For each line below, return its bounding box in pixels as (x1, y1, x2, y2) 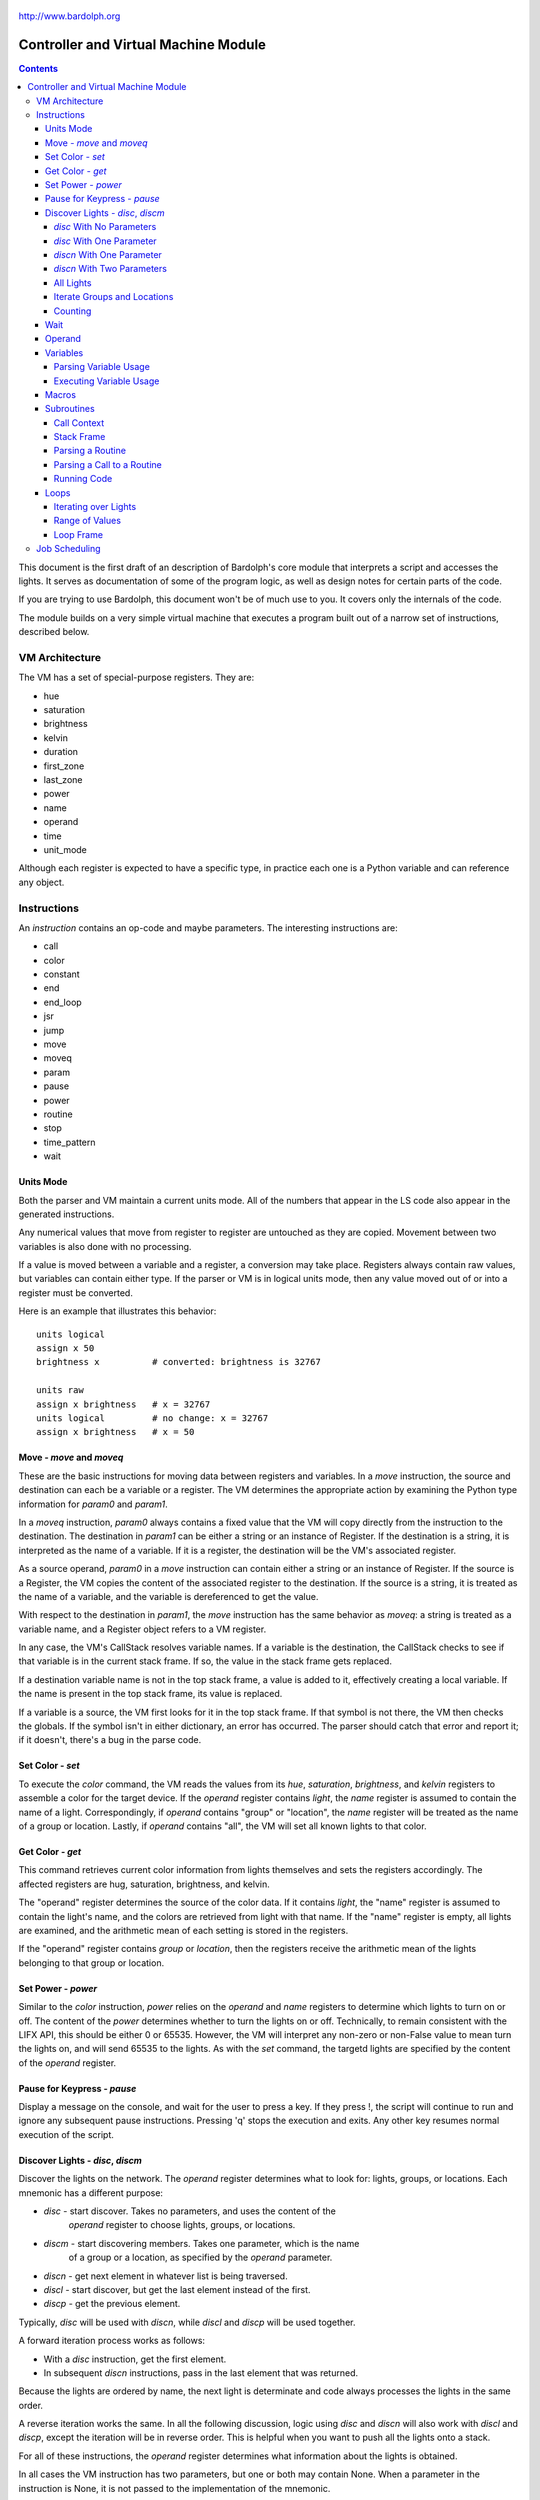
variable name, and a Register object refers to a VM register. (18, 1623, 267, 1635)
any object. (18, 876, 65, 888)
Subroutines (45, 403, 95, 415)
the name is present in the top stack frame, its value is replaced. (18, 1688, 283, 1700)
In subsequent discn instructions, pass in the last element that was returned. (43, 2366, 359, 2379)
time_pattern (43, 1136, 96, 1148)
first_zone (43, 760, 85, 772)
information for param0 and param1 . (18, 1498, 169, 1510)
